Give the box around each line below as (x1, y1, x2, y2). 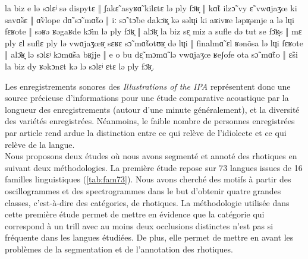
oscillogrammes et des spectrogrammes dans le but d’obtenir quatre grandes (5, 184, 281, 197)
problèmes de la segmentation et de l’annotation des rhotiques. (5, 242, 233, 255)
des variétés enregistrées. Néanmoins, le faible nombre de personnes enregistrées (5, 115, 295, 127)
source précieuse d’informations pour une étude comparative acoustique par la (5, 91, 289, 104)
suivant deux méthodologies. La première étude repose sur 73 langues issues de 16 (5, 161, 303, 173)
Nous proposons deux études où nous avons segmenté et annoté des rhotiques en (5, 150, 297, 162)
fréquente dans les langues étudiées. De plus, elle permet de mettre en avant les (5, 231, 294, 244)
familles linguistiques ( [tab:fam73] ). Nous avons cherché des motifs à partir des (5, 173, 291, 185)
